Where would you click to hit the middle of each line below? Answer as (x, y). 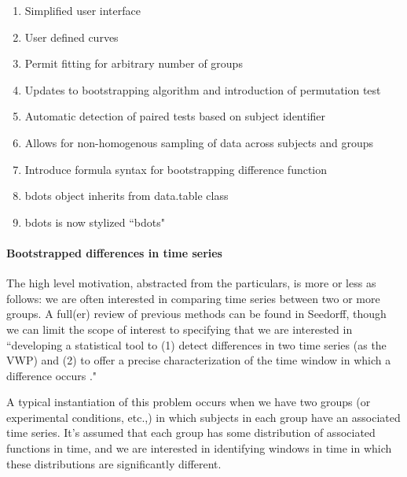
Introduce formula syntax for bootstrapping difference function (176, 169)
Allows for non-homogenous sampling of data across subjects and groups (199, 142)
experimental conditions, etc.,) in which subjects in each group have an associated (203, 417)
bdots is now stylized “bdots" (95, 222)
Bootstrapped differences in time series (114, 252)
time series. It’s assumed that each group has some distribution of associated (191, 433)
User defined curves (71, 37)
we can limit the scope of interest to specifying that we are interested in (180, 329)
